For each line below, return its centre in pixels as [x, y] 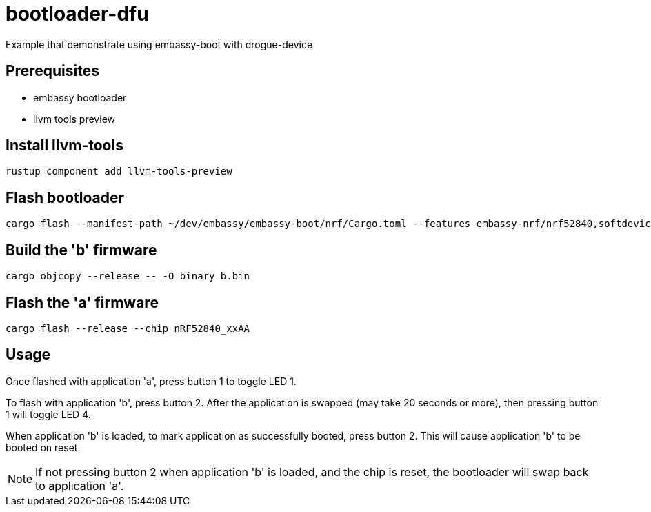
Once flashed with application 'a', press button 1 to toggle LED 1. [151, 381]
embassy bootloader [80, 97]
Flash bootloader [65, 197]
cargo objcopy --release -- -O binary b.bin [128, 276]
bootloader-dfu [77, 14]
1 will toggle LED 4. [48, 414]
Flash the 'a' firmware [82, 302]
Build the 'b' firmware [81, 250]
